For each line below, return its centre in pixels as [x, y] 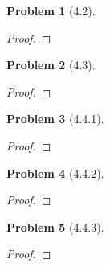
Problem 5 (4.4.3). [55, 226]
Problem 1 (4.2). [51, 10]
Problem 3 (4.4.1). [55, 119]
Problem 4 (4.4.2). [55, 173]
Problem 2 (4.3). [51, 65]
